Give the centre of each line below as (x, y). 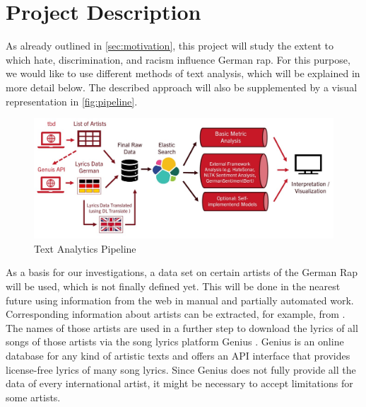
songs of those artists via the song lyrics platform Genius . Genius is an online (175, 342)
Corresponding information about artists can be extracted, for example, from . (176, 314)
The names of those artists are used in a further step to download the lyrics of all (182, 327)
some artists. (33, 397)
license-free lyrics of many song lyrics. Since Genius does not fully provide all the (181, 369)
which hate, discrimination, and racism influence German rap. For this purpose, (178, 59)
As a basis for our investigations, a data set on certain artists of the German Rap (182, 272)
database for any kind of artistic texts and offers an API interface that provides (178, 356)
